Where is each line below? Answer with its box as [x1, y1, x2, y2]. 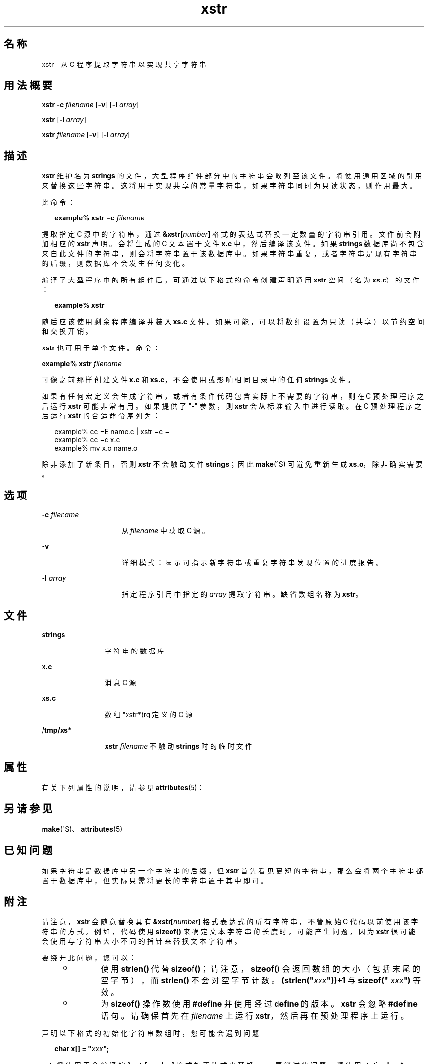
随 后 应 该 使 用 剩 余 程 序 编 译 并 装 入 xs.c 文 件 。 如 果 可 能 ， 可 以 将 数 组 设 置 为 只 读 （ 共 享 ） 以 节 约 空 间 [42, 317, 424, 326]
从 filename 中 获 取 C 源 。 [121, 526, 209, 535]
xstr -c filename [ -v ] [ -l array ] [42, 100, 139, 109]
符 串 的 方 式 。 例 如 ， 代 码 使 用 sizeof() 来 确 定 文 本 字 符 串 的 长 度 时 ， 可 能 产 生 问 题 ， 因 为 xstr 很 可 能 [42, 927, 416, 936]
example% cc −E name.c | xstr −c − [54, 427, 170, 436]
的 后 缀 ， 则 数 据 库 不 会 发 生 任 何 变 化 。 [42, 259, 189, 268]
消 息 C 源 [105, 678, 136, 687]
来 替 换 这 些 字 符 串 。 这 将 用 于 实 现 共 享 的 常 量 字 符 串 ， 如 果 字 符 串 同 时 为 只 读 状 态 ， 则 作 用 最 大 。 [42, 181, 417, 190]
